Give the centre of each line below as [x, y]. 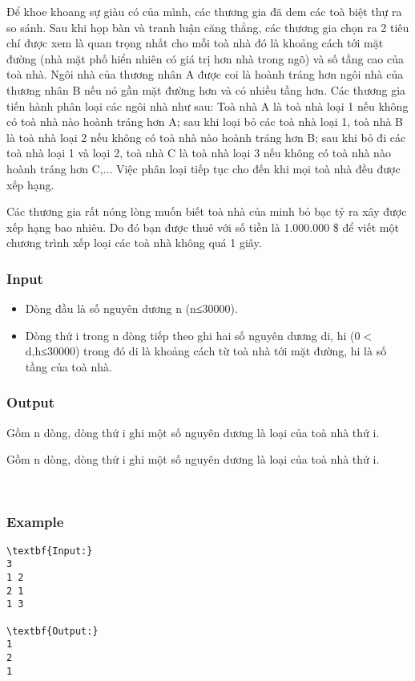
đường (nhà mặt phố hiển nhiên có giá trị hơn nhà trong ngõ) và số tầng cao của [205, 58]
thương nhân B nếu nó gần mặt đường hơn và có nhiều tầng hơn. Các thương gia [206, 89]
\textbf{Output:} [52, 631]
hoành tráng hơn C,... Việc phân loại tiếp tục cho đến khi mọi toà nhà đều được [203, 168]
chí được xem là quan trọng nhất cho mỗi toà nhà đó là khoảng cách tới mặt [195, 43]
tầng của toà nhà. [68, 366]
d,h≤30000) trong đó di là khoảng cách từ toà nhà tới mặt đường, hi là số [206, 351]
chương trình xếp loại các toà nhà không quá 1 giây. [134, 243]
